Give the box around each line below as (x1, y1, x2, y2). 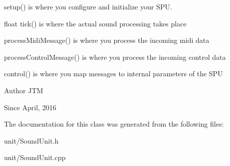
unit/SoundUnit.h (4, 135, 59, 146)
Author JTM (4, 85, 43, 95)
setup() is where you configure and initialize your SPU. (4, 1, 172, 11)
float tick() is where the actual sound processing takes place (4, 18, 187, 28)
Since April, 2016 (4, 102, 56, 112)
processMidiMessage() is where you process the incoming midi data (4, 35, 210, 45)
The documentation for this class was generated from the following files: (4, 119, 224, 129)
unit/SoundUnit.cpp (4, 152, 66, 163)
